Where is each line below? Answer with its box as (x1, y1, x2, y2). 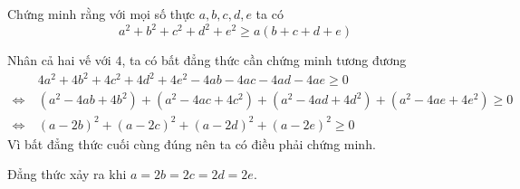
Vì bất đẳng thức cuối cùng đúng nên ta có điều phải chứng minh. (7, 134, 376, 153)
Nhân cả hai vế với (7, 51, 111, 70)
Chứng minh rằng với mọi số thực (7, 5, 196, 23)
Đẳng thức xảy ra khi (7, 165, 127, 184)
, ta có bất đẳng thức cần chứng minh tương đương (121, 51, 407, 70)
